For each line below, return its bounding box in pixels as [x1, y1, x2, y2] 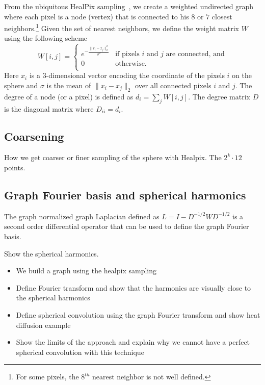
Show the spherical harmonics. [4, 248, 99, 259]
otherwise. [115, 60, 147, 68]
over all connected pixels [135, 80, 211, 90]
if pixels [115, 50, 140, 58]
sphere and [4, 80, 38, 90]
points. [4, 162, 25, 172]
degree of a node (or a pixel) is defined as [4, 91, 134, 101]
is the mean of [46, 80, 91, 90]
